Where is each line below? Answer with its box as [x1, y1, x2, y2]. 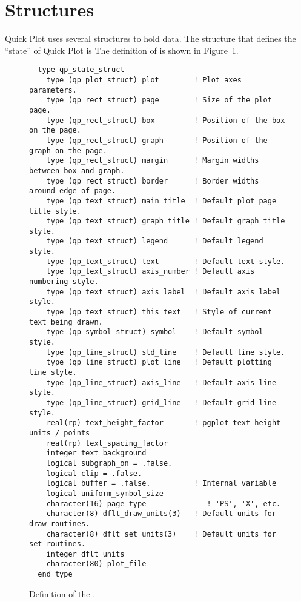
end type [38, 570, 73, 579]
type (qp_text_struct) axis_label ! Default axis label [46, 287, 281, 296]
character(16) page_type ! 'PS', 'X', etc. [46, 499, 281, 508]
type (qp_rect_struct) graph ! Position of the [46, 136, 268, 145]
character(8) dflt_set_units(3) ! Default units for [46, 529, 277, 538]
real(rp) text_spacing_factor [46, 438, 168, 448]
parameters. [29, 85, 77, 94]
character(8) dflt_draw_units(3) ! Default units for [46, 509, 277, 518]
